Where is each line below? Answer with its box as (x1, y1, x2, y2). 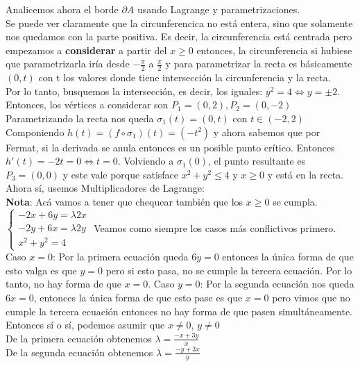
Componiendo (6, 124, 65, 139)
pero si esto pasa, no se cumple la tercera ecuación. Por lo (105, 263, 352, 277)
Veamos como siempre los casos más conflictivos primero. (94, 220, 336, 235)
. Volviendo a (117, 153, 174, 168)
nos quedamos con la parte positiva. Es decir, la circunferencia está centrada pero (6, 29, 352, 44)
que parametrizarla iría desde (6, 56, 130, 71)
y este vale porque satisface (62, 167, 179, 181)
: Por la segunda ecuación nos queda (200, 276, 354, 291)
